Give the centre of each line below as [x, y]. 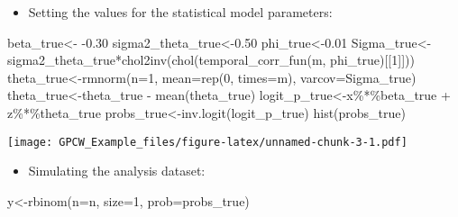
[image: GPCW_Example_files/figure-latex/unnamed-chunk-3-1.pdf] [207, 142]
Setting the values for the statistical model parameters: [180, 12]
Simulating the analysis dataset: [117, 171]
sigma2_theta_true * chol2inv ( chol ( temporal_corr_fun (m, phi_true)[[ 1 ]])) [211, 60]
